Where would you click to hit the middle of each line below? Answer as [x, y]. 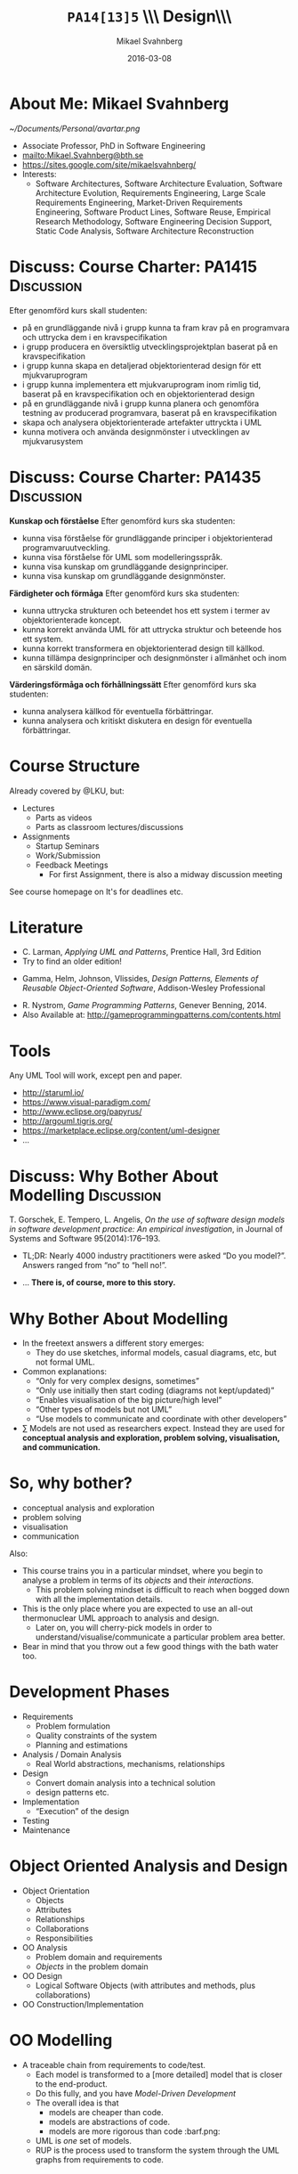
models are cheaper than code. [106, 2112]
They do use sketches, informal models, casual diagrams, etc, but [156, 1353]
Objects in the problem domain [92, 1966]
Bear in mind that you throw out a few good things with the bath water [150, 1647]
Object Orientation [56, 1891]
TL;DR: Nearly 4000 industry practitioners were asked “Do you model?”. [154, 1256]
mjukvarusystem [52, 441]
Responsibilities [64, 1938]
